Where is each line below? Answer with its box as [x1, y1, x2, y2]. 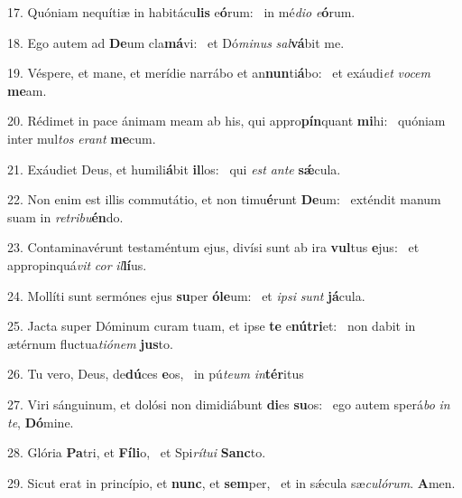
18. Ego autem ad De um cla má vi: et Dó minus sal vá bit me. [7, 33, 345, 52]
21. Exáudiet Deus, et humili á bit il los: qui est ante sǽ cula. [7, 159, 341, 178]
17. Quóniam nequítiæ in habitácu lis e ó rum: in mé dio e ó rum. [7, 3, 356, 21]
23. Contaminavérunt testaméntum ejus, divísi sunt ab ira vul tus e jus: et [7, 238, 420, 257]
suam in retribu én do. [7, 207, 124, 226]
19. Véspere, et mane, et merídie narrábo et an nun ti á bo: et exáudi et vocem [7, 63, 430, 82]
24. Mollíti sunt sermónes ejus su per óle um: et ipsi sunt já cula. [7, 286, 365, 305]
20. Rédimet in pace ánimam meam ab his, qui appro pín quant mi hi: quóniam [7, 111, 446, 130]
